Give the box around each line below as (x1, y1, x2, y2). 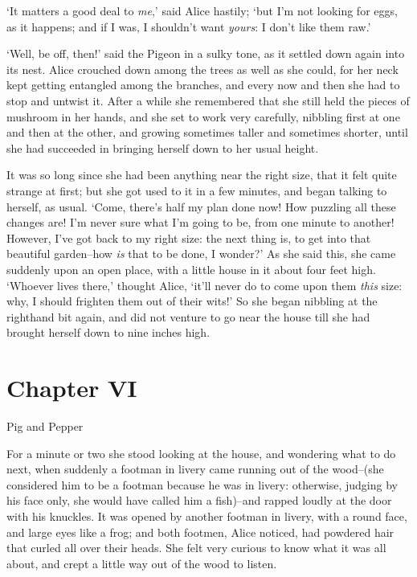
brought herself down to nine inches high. (6, 324, 211, 341)
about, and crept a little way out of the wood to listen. (6, 554, 277, 571)
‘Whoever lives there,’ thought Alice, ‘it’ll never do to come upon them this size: (6, 276, 403, 293)
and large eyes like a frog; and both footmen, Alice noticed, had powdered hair (6, 523, 395, 540)
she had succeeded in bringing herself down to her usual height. (6, 139, 319, 156)
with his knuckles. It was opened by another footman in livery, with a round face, (6, 507, 407, 524)
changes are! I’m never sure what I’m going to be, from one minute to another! (6, 214, 395, 231)
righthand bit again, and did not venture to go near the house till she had (6, 308, 370, 325)
